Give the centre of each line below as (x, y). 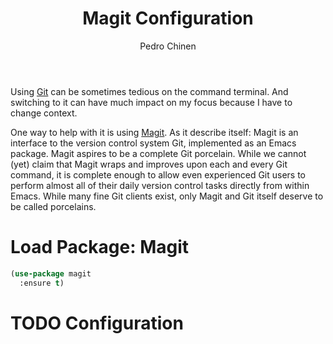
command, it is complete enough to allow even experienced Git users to (158, 174)
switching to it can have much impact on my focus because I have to (151, 102)
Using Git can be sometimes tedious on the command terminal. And (149, 91)
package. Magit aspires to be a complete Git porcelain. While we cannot (158, 153)
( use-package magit (51, 273)
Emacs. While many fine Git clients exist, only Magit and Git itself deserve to (167, 196)
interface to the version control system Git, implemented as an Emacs (153, 143)
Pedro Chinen (168, 46)
